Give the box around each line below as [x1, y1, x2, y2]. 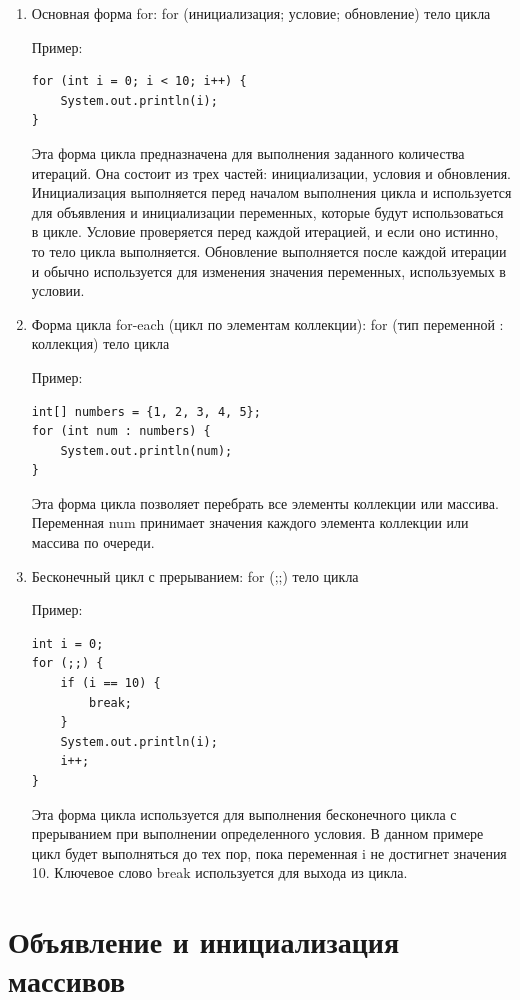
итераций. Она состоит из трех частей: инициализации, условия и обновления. [31, 162, 512, 183]
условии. [31, 280, 85, 301]
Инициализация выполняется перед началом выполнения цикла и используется [31, 182, 512, 203]
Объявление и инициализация [8, 921, 400, 962]
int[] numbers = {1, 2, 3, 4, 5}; [31, 404, 261, 419]
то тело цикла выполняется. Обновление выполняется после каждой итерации [31, 240, 507, 261]
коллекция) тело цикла [31, 333, 170, 354]
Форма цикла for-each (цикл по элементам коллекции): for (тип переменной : [31, 313, 504, 334]
